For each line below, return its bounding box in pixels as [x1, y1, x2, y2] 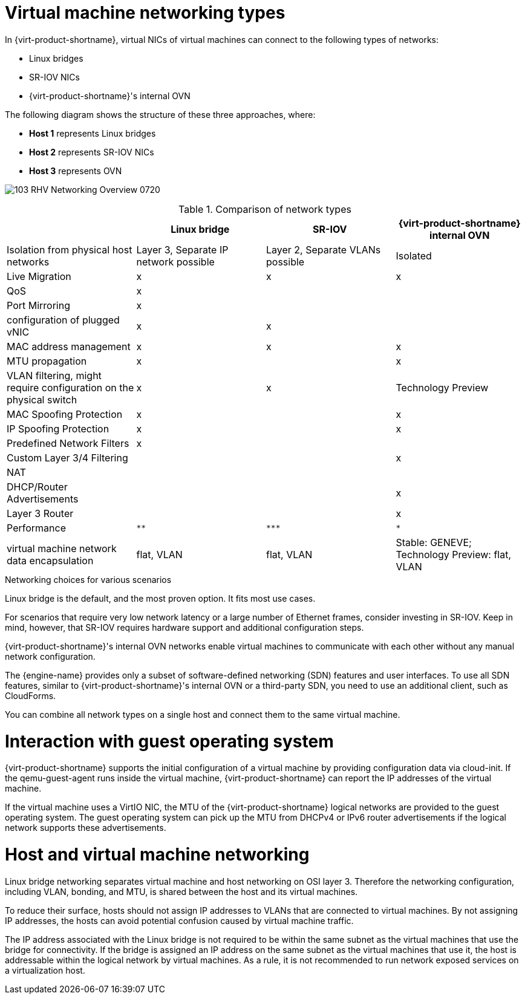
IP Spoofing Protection [7, 422, 109, 435]
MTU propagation [7, 354, 87, 367]
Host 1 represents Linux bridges [29, 128, 156, 138]
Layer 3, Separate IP [136, 243, 229, 256]
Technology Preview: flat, [396, 548, 512, 561]
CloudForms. [5, 690, 56, 701]
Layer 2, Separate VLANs [266, 243, 381, 256]
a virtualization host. [5, 965, 85, 975]
